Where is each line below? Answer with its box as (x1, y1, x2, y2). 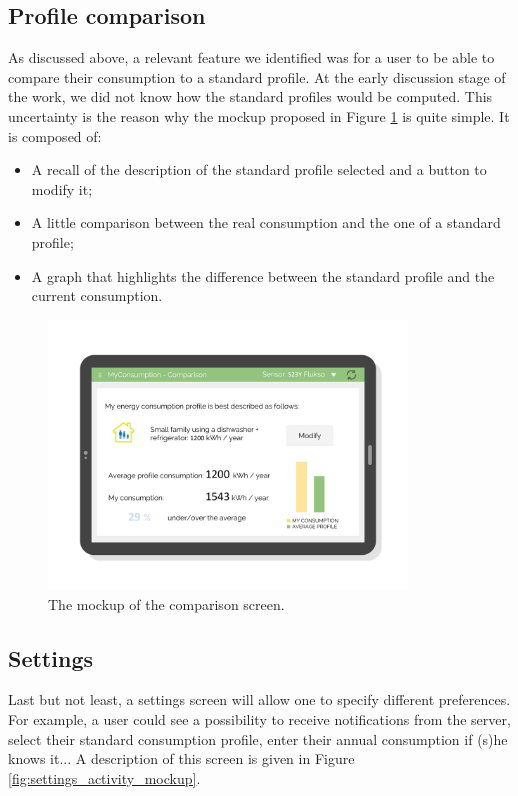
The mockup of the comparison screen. (48, 593, 285, 614)
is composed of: (8, 125, 102, 146)
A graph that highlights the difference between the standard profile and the (31, 265, 495, 286)
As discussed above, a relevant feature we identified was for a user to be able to (8, 47, 495, 68)
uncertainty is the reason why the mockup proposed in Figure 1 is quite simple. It (8, 105, 510, 126)
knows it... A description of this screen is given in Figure (8, 748, 355, 769)
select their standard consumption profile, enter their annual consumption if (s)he (8, 728, 508, 749)
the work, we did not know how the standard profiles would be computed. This (8, 86, 493, 107)
